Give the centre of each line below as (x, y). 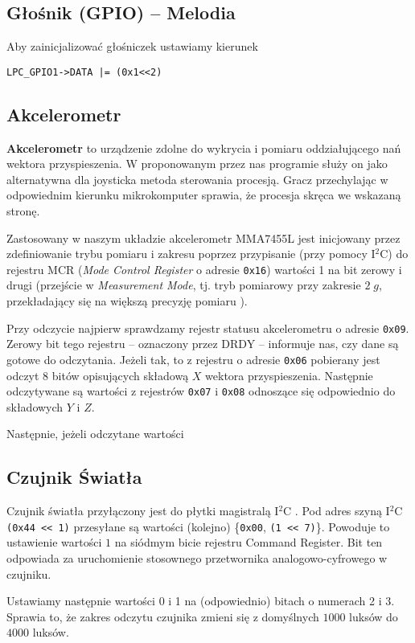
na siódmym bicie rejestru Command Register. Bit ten (249, 542)
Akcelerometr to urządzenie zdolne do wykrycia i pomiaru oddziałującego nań (204, 147)
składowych (35, 406)
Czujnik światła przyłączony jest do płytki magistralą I (143, 511)
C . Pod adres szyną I (337, 511)
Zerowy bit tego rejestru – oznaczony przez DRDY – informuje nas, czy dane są (203, 344)
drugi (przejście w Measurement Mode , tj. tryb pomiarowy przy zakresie (184, 285)
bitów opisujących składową (120, 375)
